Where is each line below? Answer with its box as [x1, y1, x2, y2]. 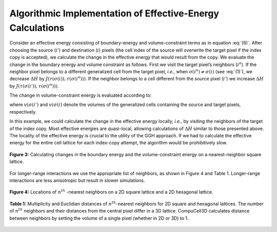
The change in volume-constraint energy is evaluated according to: [9, 92, 152, 98]
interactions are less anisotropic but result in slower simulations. [9, 177, 145, 183]
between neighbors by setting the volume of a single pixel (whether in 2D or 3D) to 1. [9, 215, 189, 221]
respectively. [9, 109, 37, 115]
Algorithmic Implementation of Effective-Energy [9, 8, 220, 19]
